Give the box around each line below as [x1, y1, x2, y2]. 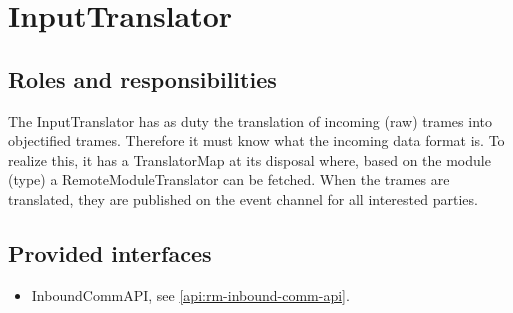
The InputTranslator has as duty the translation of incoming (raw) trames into [8, 110, 492, 131]
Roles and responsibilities [8, 63, 277, 94]
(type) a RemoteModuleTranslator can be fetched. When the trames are [8, 169, 450, 190]
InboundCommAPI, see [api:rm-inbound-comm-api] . [31, 284, 350, 305]
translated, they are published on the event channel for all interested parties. [8, 188, 478, 209]
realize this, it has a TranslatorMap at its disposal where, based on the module [8, 149, 491, 170]
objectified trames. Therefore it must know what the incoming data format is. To [8, 130, 505, 151]
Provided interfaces [8, 237, 212, 268]
